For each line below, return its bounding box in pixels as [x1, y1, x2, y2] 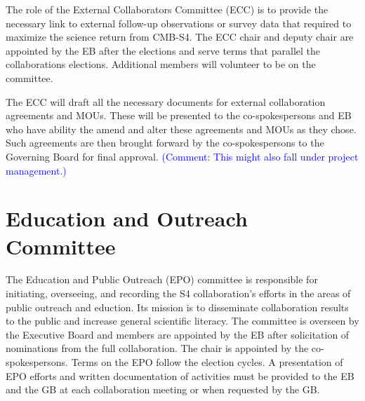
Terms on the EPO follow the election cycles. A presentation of [71, 355, 343, 369]
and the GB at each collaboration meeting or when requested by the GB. [6, 382, 320, 397]
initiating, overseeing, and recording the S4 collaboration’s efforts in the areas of [6, 286, 351, 301]
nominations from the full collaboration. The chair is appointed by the [6, 341, 309, 355]
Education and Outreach [6, 204, 248, 233]
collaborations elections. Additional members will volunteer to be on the [6, 57, 316, 72]
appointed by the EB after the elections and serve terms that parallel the [6, 43, 320, 57]
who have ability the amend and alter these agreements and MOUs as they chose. [6, 121, 357, 136]
